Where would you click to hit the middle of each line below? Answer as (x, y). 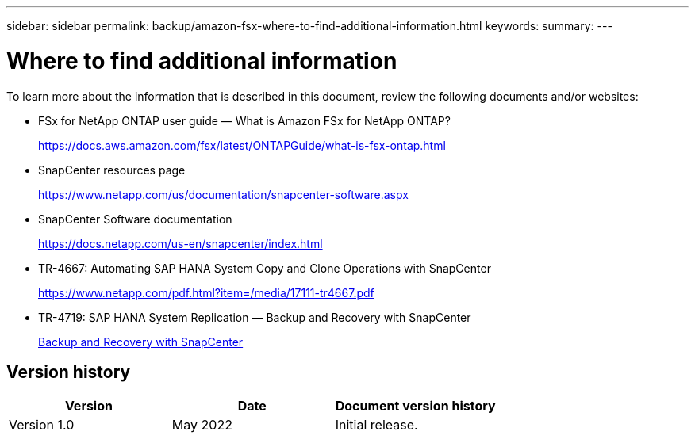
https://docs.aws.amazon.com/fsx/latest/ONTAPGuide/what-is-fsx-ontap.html (242, 145)
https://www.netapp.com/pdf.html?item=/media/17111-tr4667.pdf (206, 292)
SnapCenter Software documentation (135, 219)
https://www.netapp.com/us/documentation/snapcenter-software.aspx (223, 194)
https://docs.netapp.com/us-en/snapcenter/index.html (180, 243)
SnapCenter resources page (112, 170)
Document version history (415, 406)
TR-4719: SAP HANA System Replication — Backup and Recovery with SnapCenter (255, 317)
